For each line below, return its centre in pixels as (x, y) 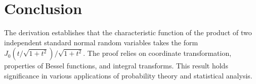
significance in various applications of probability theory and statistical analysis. (128, 75)
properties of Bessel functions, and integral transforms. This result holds (116, 66)
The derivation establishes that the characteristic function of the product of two (128, 32)
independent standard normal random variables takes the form (101, 42)
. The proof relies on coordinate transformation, (157, 53)
